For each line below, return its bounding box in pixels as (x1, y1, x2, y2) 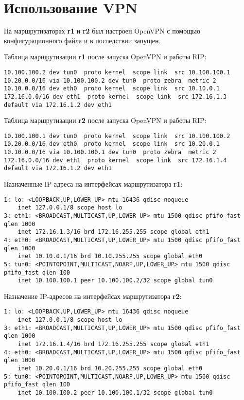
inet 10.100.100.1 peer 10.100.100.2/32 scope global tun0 (17, 277, 213, 284)
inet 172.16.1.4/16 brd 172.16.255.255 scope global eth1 (17, 341, 209, 348)
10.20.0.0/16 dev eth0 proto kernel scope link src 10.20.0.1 (4, 140, 220, 148)
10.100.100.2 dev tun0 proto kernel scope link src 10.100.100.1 (4, 69, 230, 76)
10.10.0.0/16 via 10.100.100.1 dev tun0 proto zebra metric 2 (4, 149, 216, 156)
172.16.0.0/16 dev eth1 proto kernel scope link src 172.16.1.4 (4, 157, 227, 164)
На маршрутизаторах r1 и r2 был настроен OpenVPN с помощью (4, 26, 200, 36)
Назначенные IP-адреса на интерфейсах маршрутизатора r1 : (4, 179, 183, 189)
